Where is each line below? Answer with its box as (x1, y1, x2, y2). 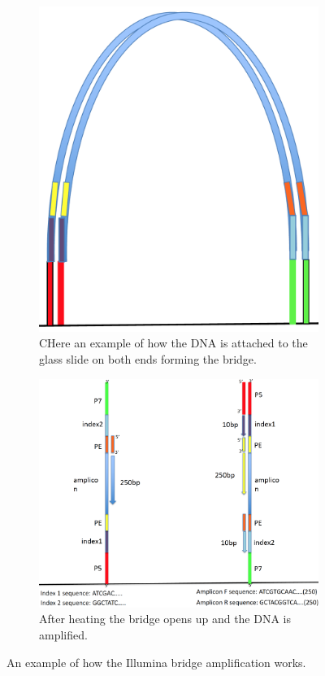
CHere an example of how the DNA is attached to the (39, 334, 308, 351)
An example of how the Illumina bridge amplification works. (6, 653, 306, 670)
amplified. (39, 626, 88, 643)
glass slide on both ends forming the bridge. (39, 351, 257, 368)
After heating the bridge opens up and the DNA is (39, 610, 292, 627)
